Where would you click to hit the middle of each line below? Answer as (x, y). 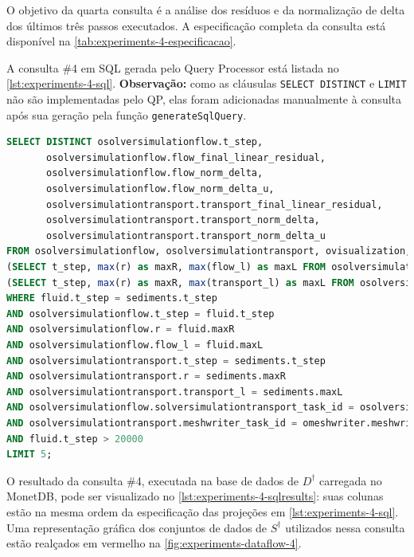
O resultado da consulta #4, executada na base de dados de (153, 480)
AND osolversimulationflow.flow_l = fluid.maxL (135, 345)
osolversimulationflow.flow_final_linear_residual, (186, 157)
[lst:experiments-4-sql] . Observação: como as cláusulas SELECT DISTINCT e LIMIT (207, 83)
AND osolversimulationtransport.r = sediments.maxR (146, 377)
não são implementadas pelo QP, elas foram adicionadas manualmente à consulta (204, 99)
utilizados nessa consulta (345, 527)
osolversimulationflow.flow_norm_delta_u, (160, 189)
